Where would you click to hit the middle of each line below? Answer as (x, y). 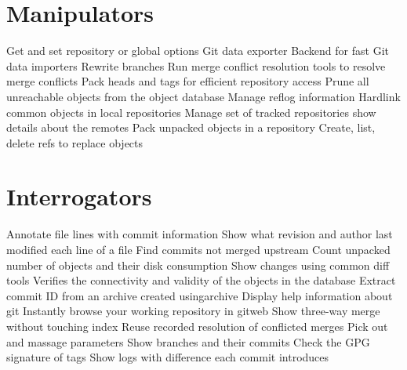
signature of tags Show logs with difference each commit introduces (168, 357)
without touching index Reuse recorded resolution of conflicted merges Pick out (197, 326)
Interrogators (79, 196)
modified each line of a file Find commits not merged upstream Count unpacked (198, 249)
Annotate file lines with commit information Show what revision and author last (200, 234)
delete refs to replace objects (75, 142)
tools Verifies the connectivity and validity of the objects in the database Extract (201, 280)
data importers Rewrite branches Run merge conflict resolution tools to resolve (196, 65)
